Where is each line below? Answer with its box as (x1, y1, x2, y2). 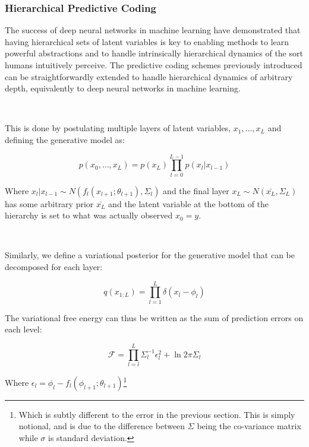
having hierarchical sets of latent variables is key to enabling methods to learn (5, 35, 289, 47)
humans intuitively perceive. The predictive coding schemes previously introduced (5, 59, 302, 71)
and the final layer (163, 184, 229, 196)
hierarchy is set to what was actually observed (5, 209, 173, 221)
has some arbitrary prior (5, 197, 94, 210)
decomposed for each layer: (5, 261, 103, 273)
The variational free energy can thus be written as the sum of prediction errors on (5, 311, 304, 324)
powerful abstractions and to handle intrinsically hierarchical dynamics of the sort (5, 47, 303, 59)
